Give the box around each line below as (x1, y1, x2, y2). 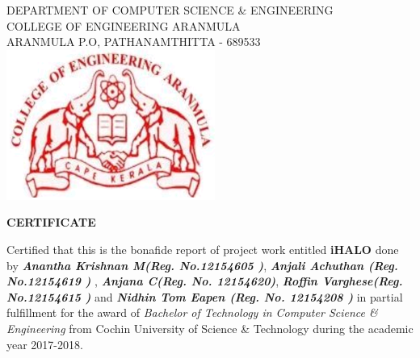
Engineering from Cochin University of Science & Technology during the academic (6, 319, 414, 336)
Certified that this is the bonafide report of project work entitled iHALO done (6, 240, 399, 257)
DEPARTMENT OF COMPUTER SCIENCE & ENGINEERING (6, 2, 334, 18)
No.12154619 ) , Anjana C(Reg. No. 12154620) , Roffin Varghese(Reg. (6, 273, 403, 289)
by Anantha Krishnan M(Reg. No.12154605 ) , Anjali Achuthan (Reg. (6, 256, 398, 273)
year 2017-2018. (6, 335, 83, 352)
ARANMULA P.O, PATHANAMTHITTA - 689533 (6, 33, 261, 50)
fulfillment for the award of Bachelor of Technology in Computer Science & (6, 304, 378, 321)
